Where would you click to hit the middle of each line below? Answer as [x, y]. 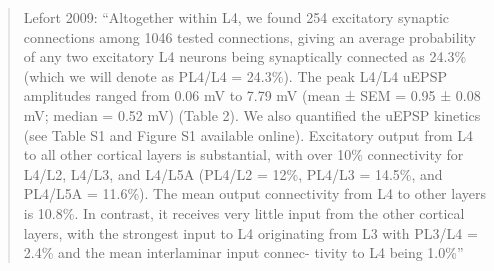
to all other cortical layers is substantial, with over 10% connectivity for [243, 154]
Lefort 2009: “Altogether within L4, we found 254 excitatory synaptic [236, 17]
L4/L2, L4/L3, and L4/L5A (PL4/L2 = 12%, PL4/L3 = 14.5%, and [233, 173]
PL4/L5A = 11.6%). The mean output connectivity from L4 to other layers [254, 193]
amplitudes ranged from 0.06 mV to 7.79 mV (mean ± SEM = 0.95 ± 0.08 [252, 95]
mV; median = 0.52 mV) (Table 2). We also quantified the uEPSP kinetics [252, 114]
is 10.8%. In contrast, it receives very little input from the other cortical [244, 212]
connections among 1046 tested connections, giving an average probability [249, 36]
